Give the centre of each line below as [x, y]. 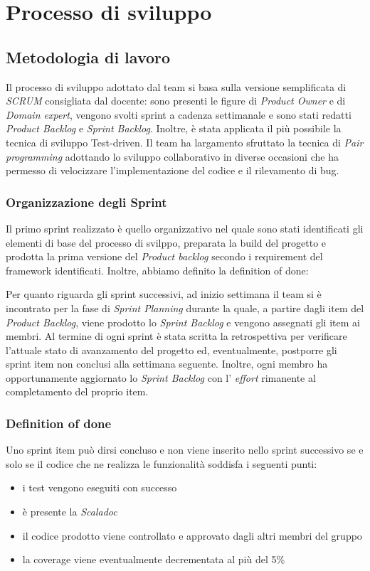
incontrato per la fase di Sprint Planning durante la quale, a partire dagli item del [185, 308]
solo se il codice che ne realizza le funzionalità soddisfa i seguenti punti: [162, 463]
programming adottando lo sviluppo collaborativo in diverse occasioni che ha [172, 156]
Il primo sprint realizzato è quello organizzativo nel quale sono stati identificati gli [185, 228]
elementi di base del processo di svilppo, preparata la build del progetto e [166, 242]
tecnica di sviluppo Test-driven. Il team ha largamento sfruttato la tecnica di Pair [185, 142]
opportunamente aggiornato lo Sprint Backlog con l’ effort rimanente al [161, 377]
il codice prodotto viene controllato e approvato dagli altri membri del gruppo [192, 535]
